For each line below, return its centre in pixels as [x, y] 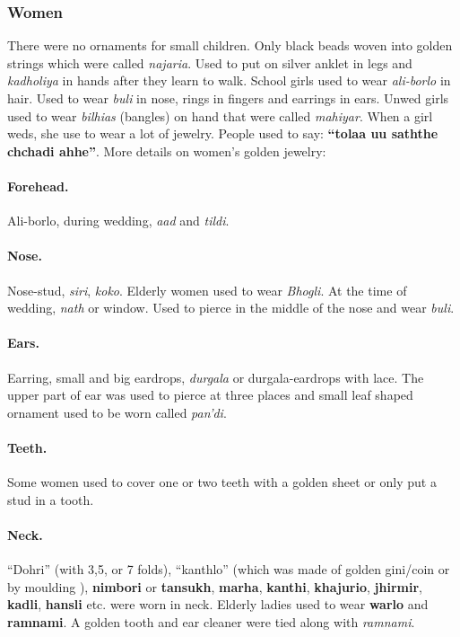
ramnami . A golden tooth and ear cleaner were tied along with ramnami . [211, 621]
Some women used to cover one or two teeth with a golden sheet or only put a [222, 482]
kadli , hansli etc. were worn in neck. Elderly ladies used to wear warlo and [218, 604]
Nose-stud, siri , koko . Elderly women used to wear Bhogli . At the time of [207, 290]
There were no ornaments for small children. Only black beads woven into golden [230, 45]
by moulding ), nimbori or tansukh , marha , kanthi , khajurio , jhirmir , [215, 586]
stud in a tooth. [51, 499]
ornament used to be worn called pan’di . [117, 412]
